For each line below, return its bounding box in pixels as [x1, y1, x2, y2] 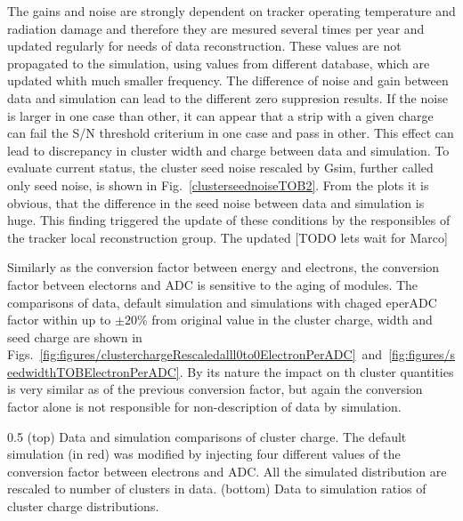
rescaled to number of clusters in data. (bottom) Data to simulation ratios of [7, 479, 426, 498]
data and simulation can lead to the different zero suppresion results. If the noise [7, 88, 448, 107]
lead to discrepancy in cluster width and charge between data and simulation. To [7, 140, 450, 159]
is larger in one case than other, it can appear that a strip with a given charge [7, 106, 434, 124]
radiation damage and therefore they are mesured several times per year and [7, 19, 425, 37]
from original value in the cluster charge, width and [151, 310, 433, 329]
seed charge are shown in [7, 327, 142, 346]
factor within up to [7, 310, 111, 329]
